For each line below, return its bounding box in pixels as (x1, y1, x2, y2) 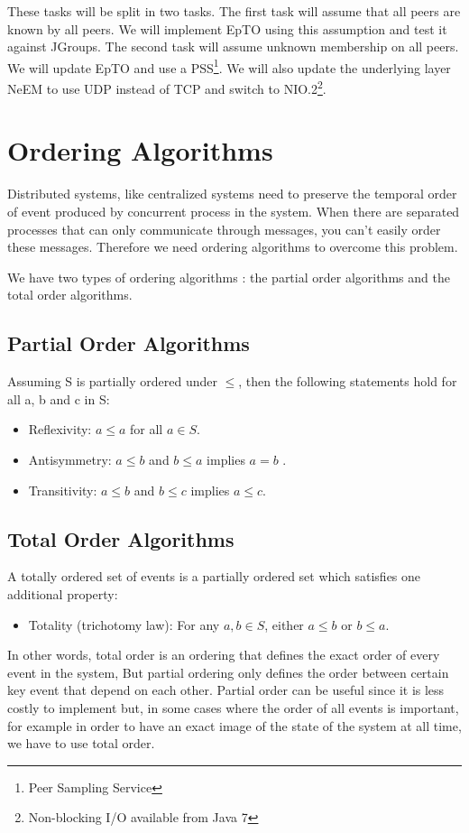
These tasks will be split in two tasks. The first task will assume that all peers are (7, 2, 461, 20)
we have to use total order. (7, 734, 155, 753)
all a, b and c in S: (7, 389, 110, 408)
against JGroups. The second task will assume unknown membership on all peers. (7, 37, 459, 56)
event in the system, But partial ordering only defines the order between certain (7, 662, 449, 681)
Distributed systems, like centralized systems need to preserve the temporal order (7, 184, 457, 203)
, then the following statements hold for (238, 372, 457, 391)
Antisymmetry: (28, 449, 112, 468)
